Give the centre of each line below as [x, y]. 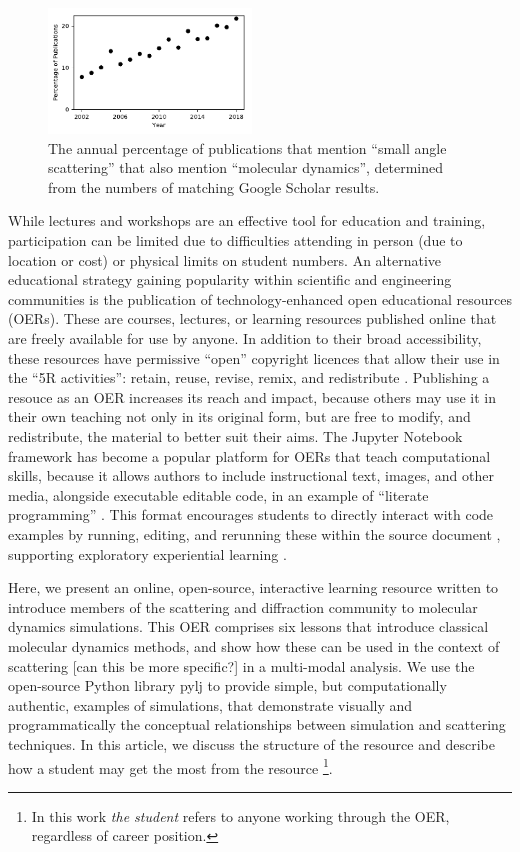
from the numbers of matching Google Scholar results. [214, 186]
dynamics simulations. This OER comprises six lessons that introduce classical [248, 626]
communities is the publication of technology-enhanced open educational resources [260, 298]
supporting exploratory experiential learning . [147, 553]
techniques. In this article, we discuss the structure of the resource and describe [251, 743]
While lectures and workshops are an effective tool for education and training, [247, 220]
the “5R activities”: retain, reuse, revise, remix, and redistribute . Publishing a [249, 377]
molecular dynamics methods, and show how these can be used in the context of [254, 645]
